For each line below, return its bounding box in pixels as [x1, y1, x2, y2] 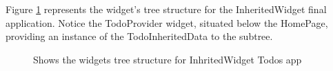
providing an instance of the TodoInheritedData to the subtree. [6, 29, 273, 43]
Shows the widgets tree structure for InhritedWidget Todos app [33, 52, 302, 66]
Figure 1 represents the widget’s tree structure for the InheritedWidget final [6, 2, 327, 16]
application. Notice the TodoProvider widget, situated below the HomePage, [6, 15, 328, 30]
